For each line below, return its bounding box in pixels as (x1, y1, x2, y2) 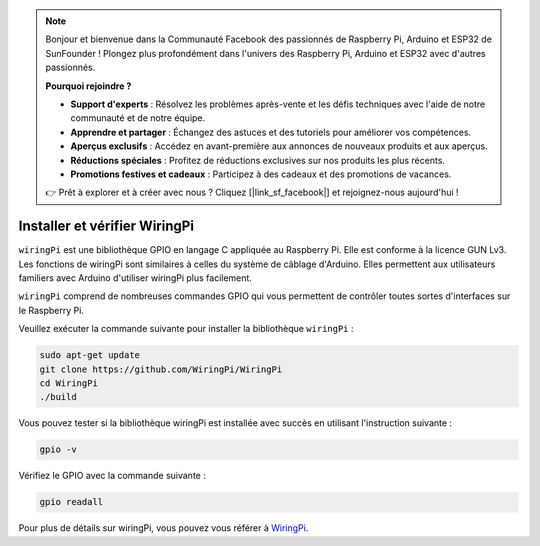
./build (39, 391, 77, 403)
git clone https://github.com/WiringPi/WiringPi (39, 363, 283, 375)
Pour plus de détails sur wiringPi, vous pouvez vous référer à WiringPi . (18, 522, 309, 534)
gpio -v (39, 444, 77, 455)
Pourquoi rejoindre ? (45, 80, 132, 92)
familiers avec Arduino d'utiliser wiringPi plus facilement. (18, 271, 252, 284)
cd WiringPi (39, 377, 99, 389)
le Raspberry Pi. (18, 304, 85, 316)
